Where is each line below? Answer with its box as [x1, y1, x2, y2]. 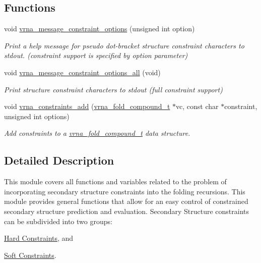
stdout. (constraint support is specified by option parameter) [4, 50, 188, 61]
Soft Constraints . [4, 249, 56, 260]
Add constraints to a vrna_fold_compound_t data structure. [4, 128, 190, 138]
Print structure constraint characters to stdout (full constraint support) [4, 84, 223, 94]
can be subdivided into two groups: [4, 216, 112, 226]
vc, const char [176, 101, 219, 112]
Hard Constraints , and [4, 233, 74, 243]
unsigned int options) [4, 111, 70, 121]
